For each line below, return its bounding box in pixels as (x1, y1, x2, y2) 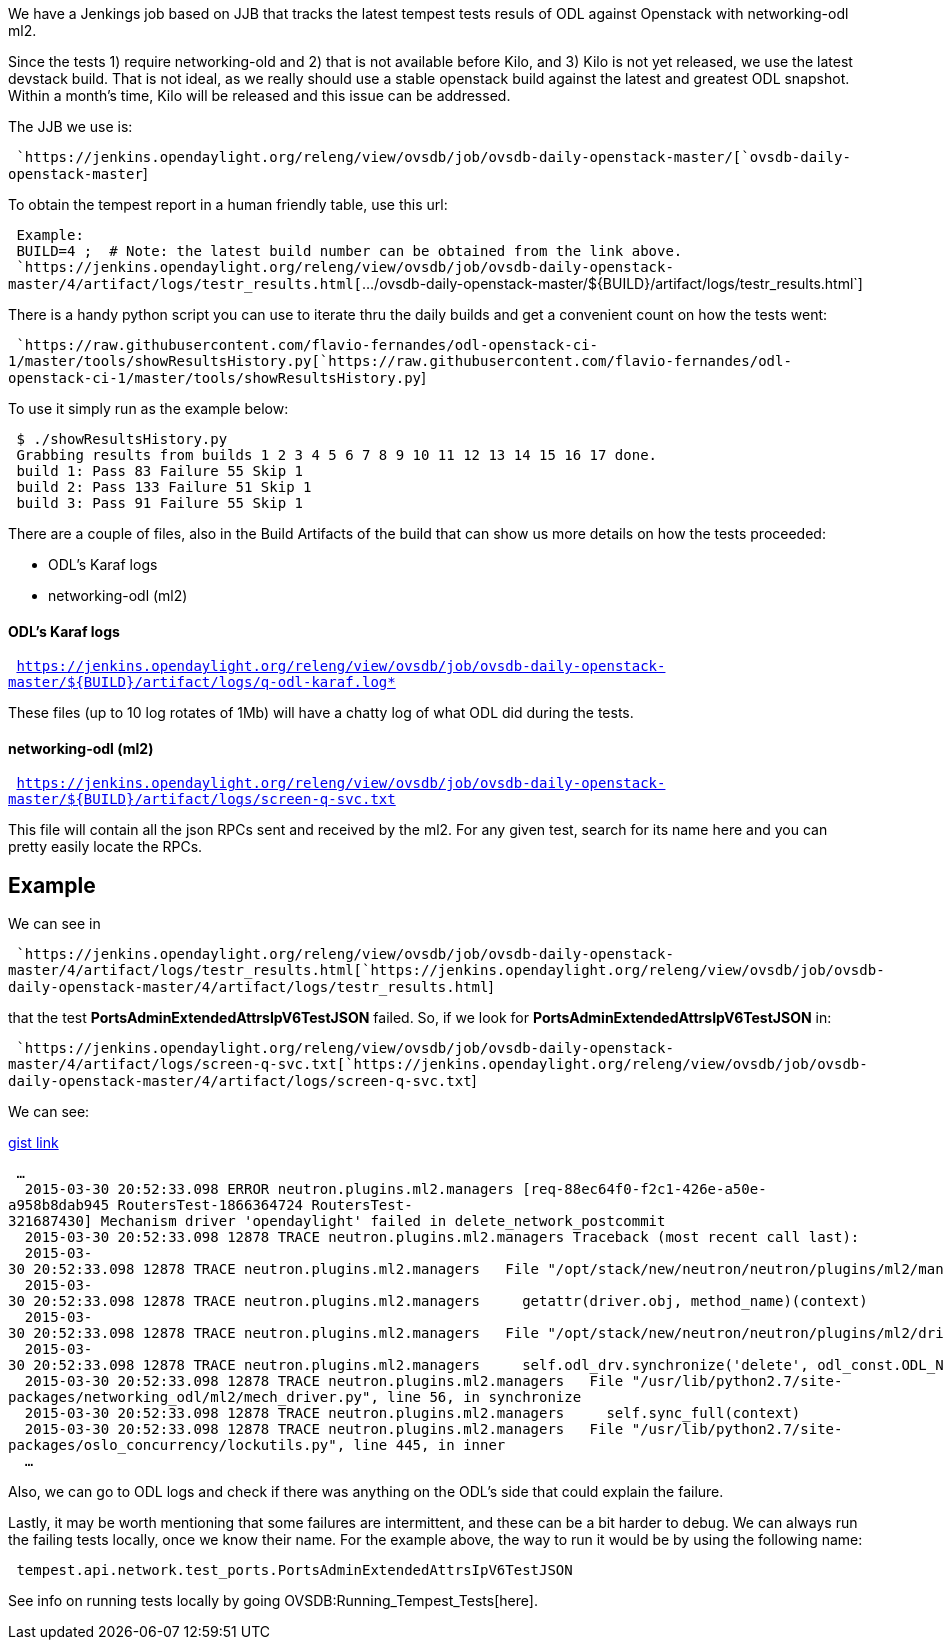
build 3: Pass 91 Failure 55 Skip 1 (16, 495, 304, 511)
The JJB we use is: (8, 118, 133, 135)
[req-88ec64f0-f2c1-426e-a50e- (522, 1181, 767, 1198)
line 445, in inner (353, 1437, 506, 1454)
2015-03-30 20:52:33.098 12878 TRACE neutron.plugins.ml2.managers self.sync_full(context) (24, 1405, 801, 1422)
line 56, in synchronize (387, 1389, 582, 1406)
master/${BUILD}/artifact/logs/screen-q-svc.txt (8, 791, 396, 808)
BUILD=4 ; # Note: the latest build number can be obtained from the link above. (16, 243, 683, 259)
